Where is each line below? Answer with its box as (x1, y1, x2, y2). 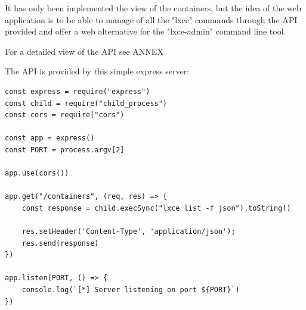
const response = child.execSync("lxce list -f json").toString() (21, 203, 291, 212)
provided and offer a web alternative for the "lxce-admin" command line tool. (5, 25, 286, 37)
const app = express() (5, 134, 95, 143)
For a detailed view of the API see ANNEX (5, 45, 163, 57)
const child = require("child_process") (5, 99, 168, 108)
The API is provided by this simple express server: (5, 65, 190, 77)
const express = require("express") (5, 87, 150, 96)
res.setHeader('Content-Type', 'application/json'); (21, 227, 236, 236)
